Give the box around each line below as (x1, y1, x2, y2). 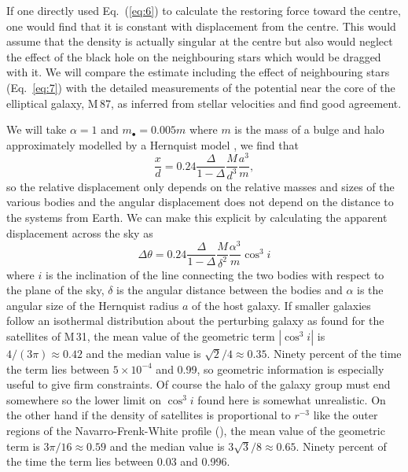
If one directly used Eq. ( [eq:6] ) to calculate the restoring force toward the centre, (6, 2, 401, 18)
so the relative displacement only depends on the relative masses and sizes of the (6, 178, 395, 194)
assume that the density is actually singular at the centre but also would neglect (6, 33, 393, 50)
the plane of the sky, (6, 282, 105, 298)
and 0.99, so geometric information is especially (156, 360, 384, 377)
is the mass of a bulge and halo (234, 121, 384, 138)
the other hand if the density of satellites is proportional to (6, 407, 291, 423)
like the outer (313, 407, 378, 423)
